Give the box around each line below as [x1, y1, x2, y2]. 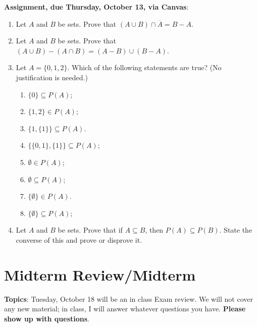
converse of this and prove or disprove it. [16, 234, 142, 245]
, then [145, 225, 164, 235]
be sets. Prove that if [58, 225, 123, 235]
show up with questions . [4, 313, 89, 323]
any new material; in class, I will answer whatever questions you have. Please [4, 303, 246, 314]
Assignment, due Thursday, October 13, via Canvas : [4, 2, 189, 12]
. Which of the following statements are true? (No [67, 62, 222, 73]
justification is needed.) [16, 72, 88, 82]
